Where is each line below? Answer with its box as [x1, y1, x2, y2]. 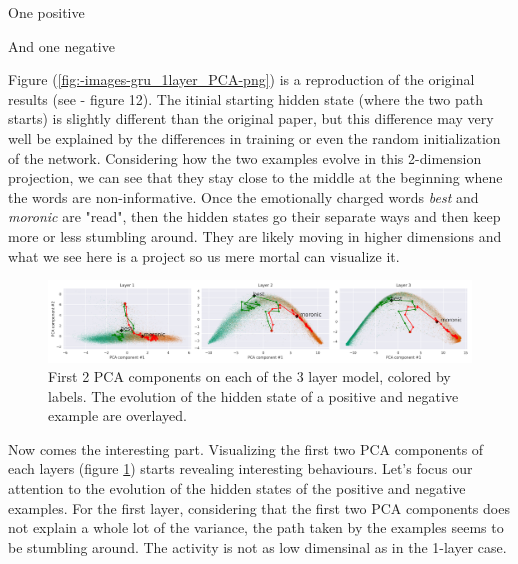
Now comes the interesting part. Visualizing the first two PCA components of [8, 438, 484, 459]
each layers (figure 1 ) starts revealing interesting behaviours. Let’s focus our [8, 458, 473, 479]
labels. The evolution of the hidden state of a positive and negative [48, 385, 459, 406]
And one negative [8, 35, 115, 56]
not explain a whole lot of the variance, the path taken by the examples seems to [8, 517, 504, 538]
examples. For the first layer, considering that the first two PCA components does [8, 497, 510, 518]
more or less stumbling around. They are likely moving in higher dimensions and [8, 225, 502, 246]
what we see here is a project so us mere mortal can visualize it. [8, 245, 400, 266]
